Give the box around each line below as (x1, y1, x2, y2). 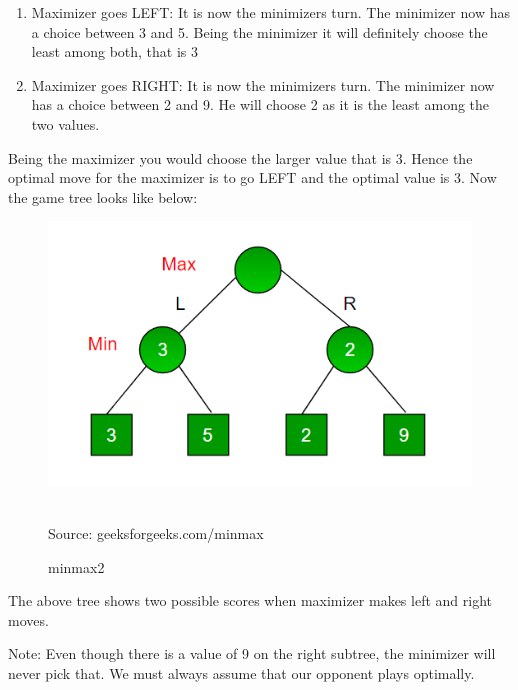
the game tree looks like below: (8, 186, 198, 207)
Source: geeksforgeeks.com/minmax (48, 523, 264, 544)
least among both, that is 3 (31, 41, 199, 62)
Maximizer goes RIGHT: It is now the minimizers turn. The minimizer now (31, 74, 495, 95)
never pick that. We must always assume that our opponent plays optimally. (8, 663, 475, 684)
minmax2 (48, 556, 105, 577)
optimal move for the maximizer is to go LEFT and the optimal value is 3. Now (8, 167, 497, 188)
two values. (31, 113, 100, 134)
